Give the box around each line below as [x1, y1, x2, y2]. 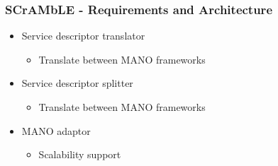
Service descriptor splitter [21, 76, 133, 90]
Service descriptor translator [21, 28, 145, 43]
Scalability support [38, 147, 121, 162]
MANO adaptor [21, 123, 91, 138]
